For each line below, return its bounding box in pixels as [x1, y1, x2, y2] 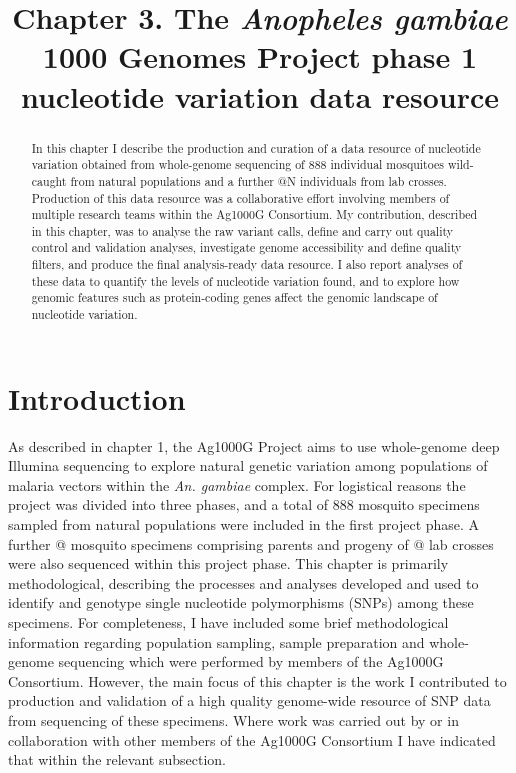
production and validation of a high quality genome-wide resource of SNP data [8, 690, 491, 711]
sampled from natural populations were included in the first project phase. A [8, 514, 480, 535]
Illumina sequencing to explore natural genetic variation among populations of [8, 455, 488, 476]
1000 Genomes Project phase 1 [42, 36, 478, 77]
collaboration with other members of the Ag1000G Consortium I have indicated [8, 729, 496, 750]
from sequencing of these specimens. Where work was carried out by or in [8, 710, 459, 731]
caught [31, 172, 67, 189]
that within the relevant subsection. [8, 749, 226, 770]
